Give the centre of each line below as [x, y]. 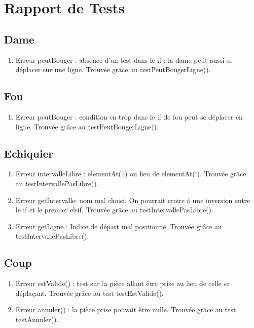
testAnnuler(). [37, 319]
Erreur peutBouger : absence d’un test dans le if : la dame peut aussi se [124, 60]
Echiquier [29, 153]
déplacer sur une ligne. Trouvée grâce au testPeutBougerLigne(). [113, 69]
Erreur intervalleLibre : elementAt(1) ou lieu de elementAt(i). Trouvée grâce [131, 174]
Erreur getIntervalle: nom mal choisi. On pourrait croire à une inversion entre [133, 200]
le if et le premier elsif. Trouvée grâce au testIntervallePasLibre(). [114, 210]
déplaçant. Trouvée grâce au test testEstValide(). [90, 293]
